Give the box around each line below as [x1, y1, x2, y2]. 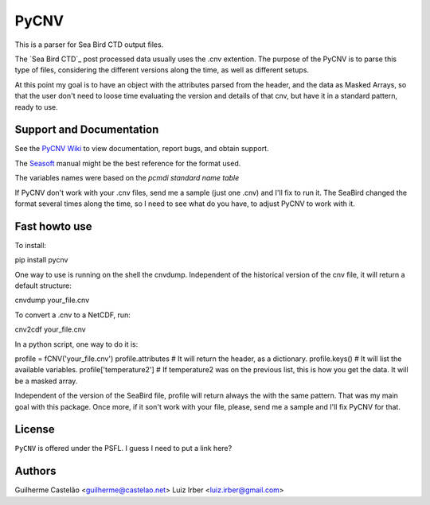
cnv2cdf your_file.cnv [14, 324, 87, 334]
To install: [14, 240, 47, 250]
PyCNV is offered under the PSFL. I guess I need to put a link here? [14, 444, 233, 453]
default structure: [14, 281, 72, 290]
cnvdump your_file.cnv [14, 295, 90, 305]
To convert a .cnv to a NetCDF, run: [14, 310, 131, 320]
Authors [14, 464, 57, 478]
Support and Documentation [14, 123, 159, 137]
